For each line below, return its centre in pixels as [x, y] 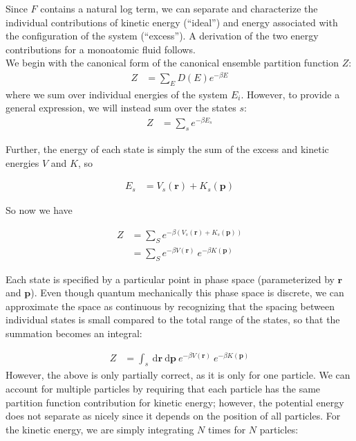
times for [227, 429]
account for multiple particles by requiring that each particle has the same [163, 389]
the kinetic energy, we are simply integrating [100, 429]
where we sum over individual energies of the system [117, 94]
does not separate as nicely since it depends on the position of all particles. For [173, 416]
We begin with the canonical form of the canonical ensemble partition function [172, 63]
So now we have [39, 210]
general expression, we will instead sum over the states [121, 108]
